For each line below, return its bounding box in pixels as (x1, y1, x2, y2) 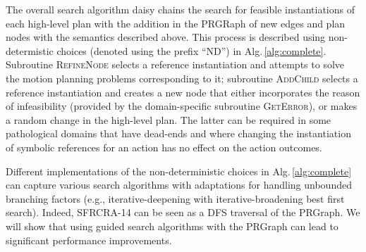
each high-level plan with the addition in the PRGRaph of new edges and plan (6, 15, 346, 30)
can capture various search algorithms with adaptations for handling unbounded (6, 177, 352, 192)
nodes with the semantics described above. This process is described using (6, 30, 326, 44)
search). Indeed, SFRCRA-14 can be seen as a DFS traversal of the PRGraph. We (6, 205, 360, 220)
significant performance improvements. (6, 232, 172, 247)
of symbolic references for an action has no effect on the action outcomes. (6, 139, 322, 154)
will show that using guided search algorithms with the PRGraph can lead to (6, 218, 338, 233)
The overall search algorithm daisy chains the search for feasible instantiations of (6, 2, 355, 16)
